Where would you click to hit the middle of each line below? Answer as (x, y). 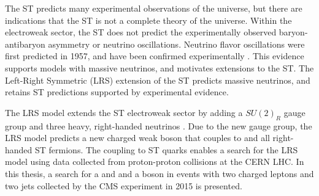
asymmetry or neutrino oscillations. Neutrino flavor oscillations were (176, 44)
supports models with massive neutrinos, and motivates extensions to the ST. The (159, 67)
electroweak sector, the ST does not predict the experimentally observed (141, 32)
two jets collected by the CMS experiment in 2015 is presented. (124, 185)
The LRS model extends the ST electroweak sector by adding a (124, 112)
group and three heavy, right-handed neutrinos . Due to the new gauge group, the (159, 125)
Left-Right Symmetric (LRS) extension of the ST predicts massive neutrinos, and (158, 80)
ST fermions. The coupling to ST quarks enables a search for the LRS (167, 149)
